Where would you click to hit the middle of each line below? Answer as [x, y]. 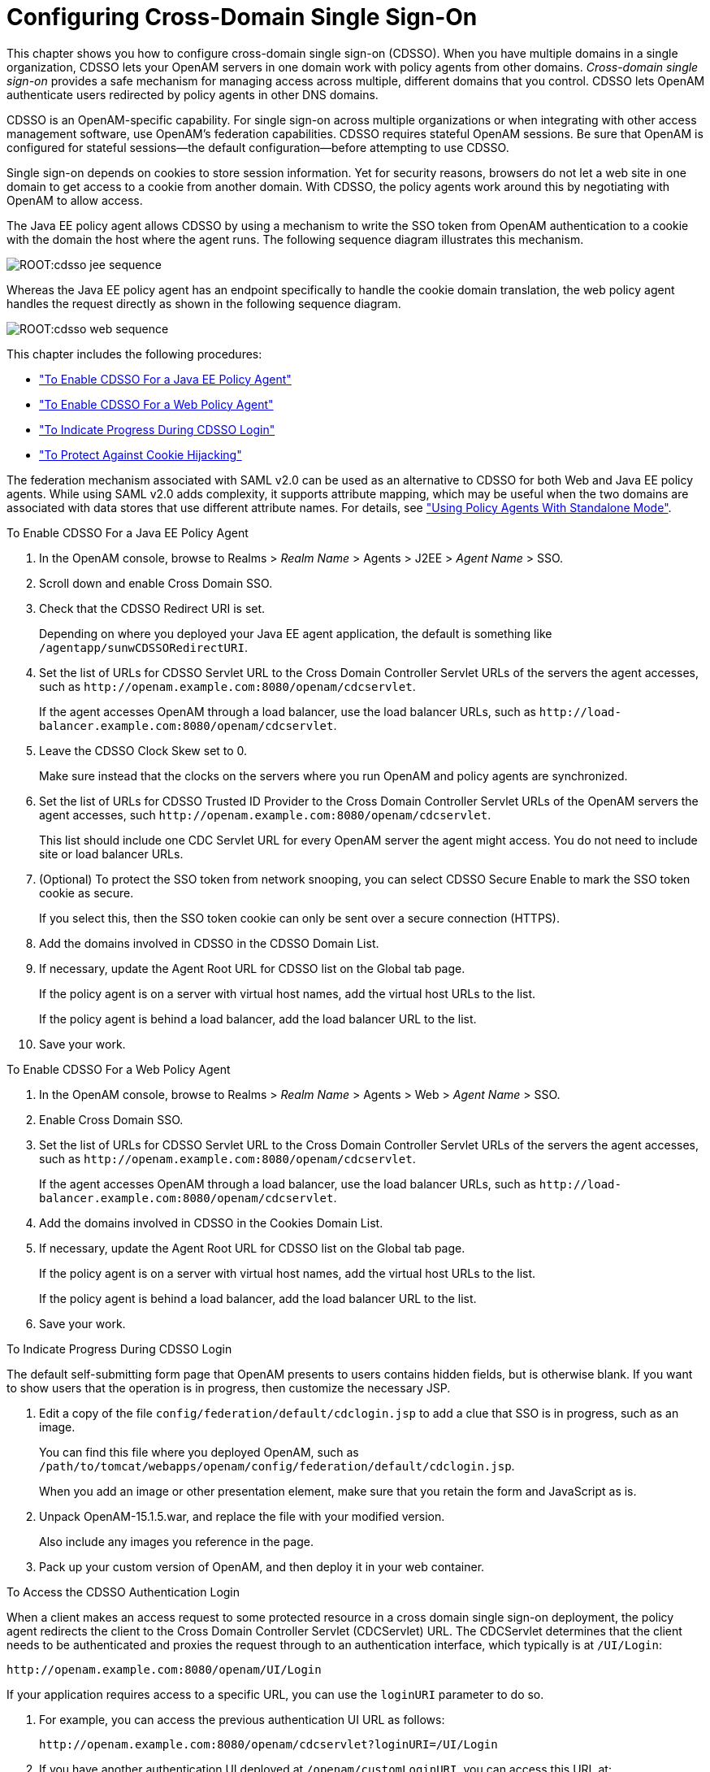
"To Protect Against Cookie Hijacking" [141, 454]
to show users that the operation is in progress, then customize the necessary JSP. [229, 1388]
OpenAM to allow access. [75, 200]
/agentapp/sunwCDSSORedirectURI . [143, 647]
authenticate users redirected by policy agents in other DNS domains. [193, 94]
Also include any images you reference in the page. [176, 1541]
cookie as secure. [87, 893]
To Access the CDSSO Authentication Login [123, 1592]
